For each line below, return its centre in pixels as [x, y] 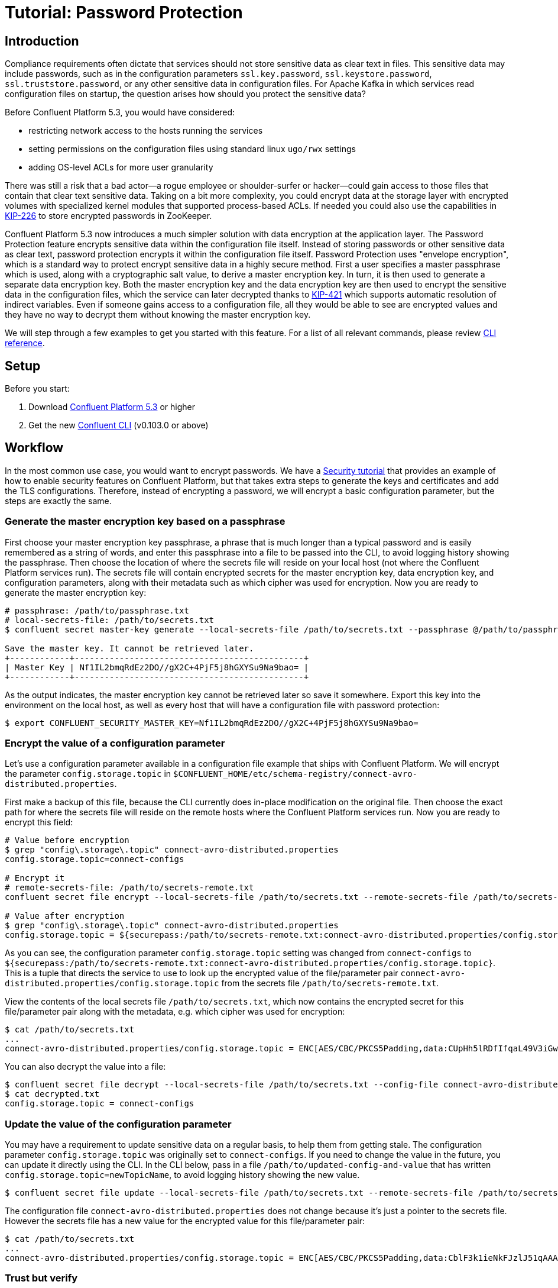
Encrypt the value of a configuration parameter [115, 743]
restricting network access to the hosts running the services [146, 131]
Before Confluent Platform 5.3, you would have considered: [120, 112]
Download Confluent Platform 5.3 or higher [112, 407]
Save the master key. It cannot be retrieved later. [129, 648]
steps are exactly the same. [58, 501]
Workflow [34, 448]
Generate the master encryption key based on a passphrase [145, 522]
